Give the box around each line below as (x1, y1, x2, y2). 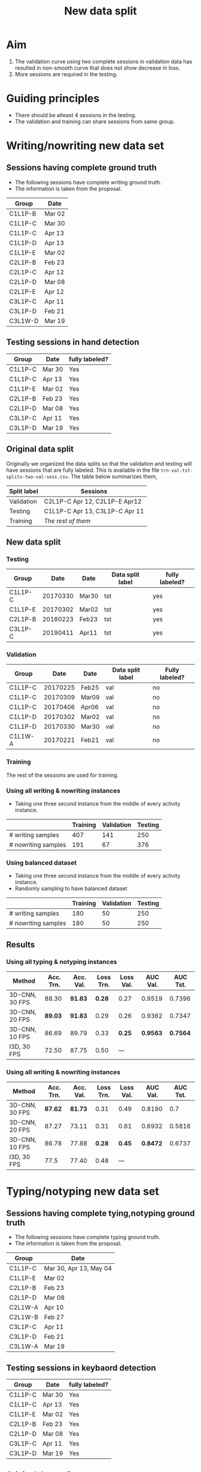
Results (6, 940, 35, 950)
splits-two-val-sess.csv (6, 474, 68, 480)
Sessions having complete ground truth (6, 163, 157, 173)
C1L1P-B (9, 209, 36, 217)
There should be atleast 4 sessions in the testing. (14, 111, 136, 118)
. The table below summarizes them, (68, 472, 157, 480)
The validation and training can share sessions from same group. (14, 118, 175, 125)
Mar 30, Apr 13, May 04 (44, 1264, 112, 1273)
